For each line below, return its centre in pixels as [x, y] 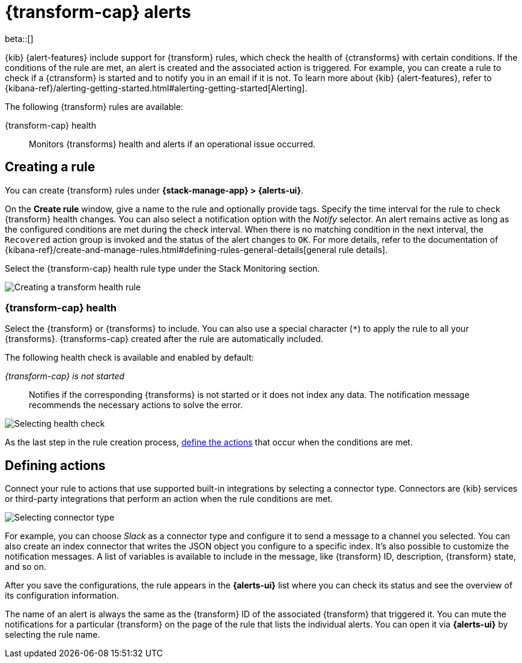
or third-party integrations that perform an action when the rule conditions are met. [169, 499]
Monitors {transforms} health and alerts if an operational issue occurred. [172, 144]
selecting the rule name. [53, 635]
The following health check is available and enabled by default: [129, 358]
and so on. [26, 567]
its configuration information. [62, 596]
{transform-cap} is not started [65, 376]
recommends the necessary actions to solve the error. [136, 405]
